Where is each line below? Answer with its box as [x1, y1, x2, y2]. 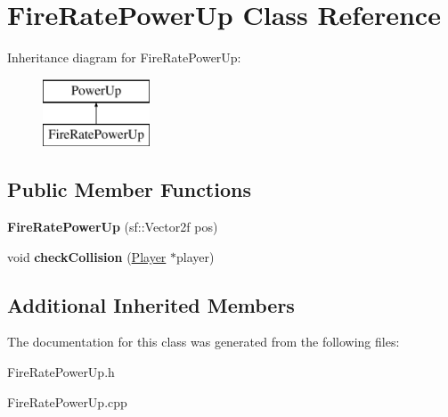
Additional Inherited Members [7, 290, 295, 318]
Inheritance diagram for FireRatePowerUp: [7, 48, 241, 67]
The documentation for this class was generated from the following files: [7, 332, 400, 351]
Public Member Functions [7, 176, 251, 203]
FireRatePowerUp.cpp [7, 392, 127, 411]
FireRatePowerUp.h [7, 363, 115, 381]
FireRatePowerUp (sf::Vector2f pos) [7, 217, 218, 236]
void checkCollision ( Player [7, 247, 167, 266]
